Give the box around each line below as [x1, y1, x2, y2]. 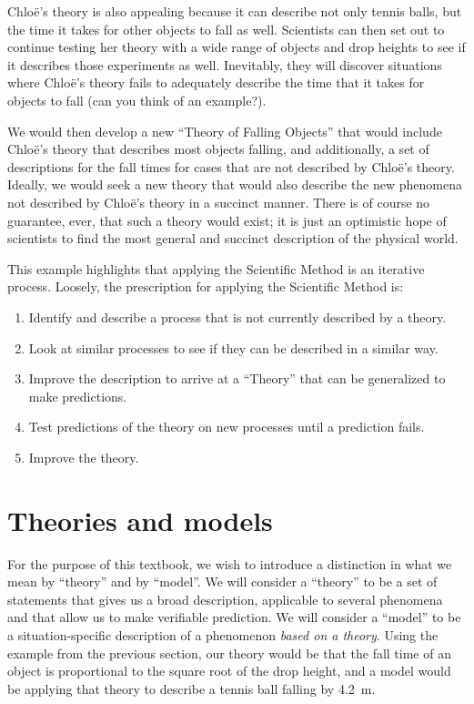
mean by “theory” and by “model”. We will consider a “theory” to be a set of [7, 572, 438, 591]
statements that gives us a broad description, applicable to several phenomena [7, 589, 443, 608]
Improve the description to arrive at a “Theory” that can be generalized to [28, 369, 446, 388]
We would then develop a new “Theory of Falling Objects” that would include [7, 121, 442, 140]
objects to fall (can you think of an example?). [7, 90, 267, 109]
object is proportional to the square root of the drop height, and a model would [7, 661, 451, 680]
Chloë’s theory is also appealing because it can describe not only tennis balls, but [7, 2, 462, 20]
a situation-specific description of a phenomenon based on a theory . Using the [7, 625, 439, 644]
